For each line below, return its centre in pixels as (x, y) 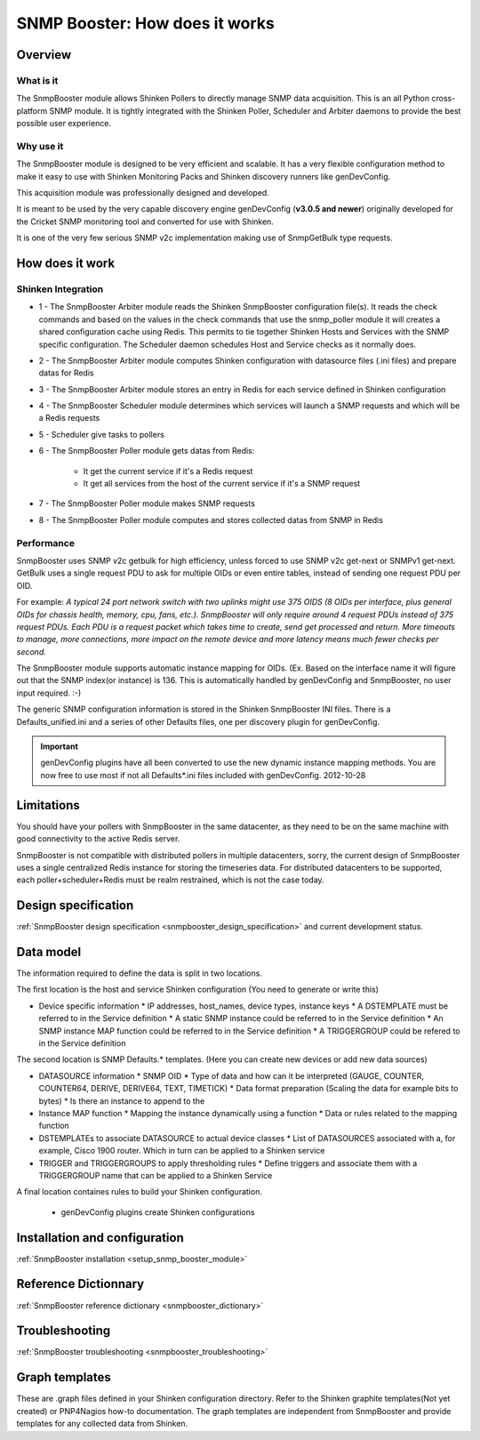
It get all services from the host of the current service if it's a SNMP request (222, 484)
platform (32, 110)
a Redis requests (69, 418)
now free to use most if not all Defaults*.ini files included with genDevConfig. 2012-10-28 (203, 775)
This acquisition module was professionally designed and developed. (143, 193)
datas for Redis (66, 373)
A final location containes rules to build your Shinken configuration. (139, 1192)
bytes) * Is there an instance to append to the (122, 1101)
